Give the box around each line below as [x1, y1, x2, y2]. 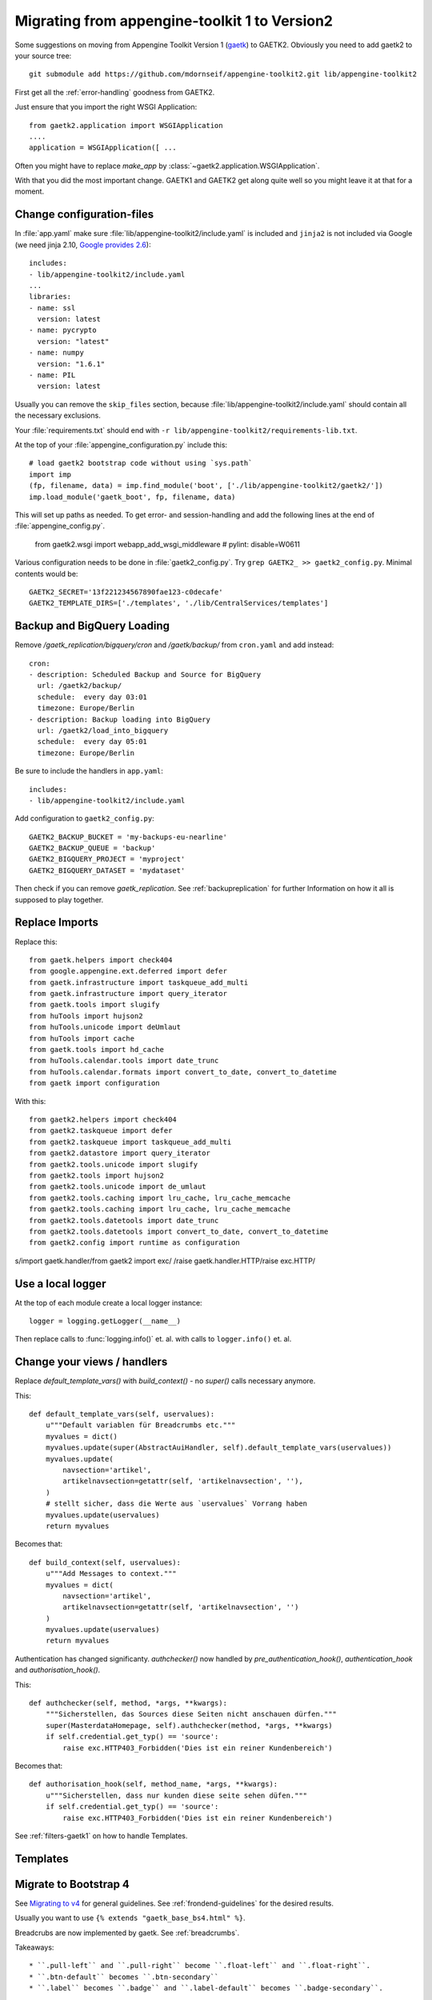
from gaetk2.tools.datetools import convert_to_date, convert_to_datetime [29, 1226, 329, 1236]
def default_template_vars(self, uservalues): [29, 1410, 215, 1419]
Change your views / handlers [14, 1355, 168, 1369]
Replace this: [14, 937, 58, 946]
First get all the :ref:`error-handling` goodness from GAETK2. [14, 87, 215, 97]
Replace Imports [14, 916, 99, 930]
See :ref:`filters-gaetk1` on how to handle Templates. [14, 1830, 188, 1840]
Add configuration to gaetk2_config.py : [14, 814, 155, 823]
